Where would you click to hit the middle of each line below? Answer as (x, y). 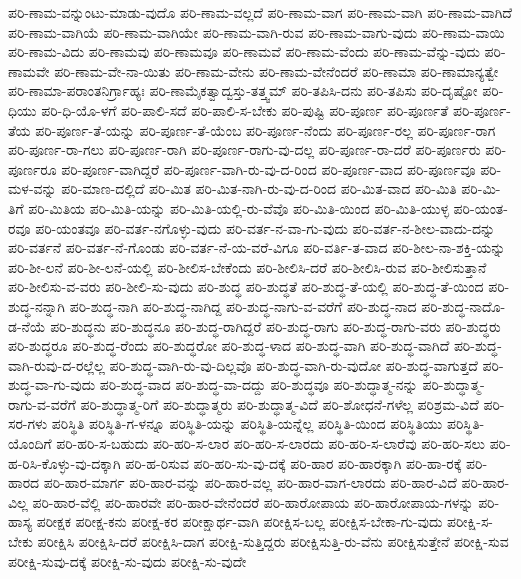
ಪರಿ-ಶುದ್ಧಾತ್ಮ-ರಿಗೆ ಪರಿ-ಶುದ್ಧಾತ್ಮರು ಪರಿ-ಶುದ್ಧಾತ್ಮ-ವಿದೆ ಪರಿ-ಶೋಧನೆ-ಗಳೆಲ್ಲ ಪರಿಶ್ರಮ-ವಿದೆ (279, 403)
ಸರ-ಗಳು (28, 423)
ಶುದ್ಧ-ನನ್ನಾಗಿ (37, 305)
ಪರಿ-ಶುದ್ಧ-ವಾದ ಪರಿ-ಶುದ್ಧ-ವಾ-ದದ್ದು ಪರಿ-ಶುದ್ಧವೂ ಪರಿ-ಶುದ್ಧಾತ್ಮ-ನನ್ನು (258, 384)
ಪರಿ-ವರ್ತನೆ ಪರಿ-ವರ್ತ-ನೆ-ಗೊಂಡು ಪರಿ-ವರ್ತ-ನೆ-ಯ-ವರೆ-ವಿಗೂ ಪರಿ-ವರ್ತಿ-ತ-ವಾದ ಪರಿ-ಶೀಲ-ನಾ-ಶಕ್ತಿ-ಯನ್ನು (257, 247)
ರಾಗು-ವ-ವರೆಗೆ (42, 403)
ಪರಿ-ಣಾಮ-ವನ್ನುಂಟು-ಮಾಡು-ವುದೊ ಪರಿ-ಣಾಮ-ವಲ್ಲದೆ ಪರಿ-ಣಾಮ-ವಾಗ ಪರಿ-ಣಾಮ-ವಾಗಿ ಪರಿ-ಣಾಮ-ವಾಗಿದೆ (260, 12)
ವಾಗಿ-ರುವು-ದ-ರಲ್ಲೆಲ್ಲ (56, 364)
